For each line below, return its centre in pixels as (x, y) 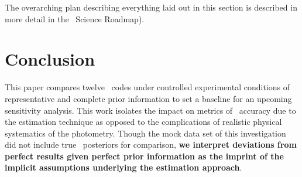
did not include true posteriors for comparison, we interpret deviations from (151, 144)
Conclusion (50, 59)
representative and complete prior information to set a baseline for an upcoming (148, 98)
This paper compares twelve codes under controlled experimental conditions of (147, 87)
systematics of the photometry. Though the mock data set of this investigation (145, 133)
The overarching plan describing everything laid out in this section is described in (151, 7)
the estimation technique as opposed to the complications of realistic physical (143, 122)
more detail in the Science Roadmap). (75, 18)
